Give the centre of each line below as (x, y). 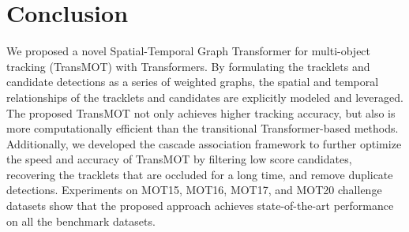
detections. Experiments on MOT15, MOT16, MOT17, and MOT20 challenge (194, 190)
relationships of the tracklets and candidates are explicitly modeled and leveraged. (205, 97)
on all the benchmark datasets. (81, 221)
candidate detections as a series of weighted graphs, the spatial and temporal (193, 82)
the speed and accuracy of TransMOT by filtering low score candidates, (179, 159)
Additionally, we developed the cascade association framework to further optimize (204, 143)
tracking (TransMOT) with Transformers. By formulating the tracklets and (188, 66)
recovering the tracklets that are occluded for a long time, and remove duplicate (200, 174)
